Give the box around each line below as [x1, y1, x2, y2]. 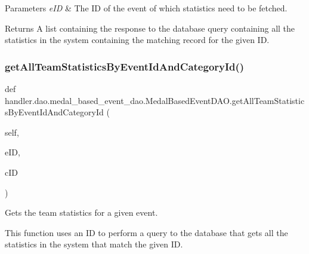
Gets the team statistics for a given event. [5, 206, 158, 219]
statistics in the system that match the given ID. [5, 238, 183, 250]
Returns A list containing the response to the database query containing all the [5, 22, 295, 34]
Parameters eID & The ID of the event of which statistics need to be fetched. [5, 2, 288, 14]
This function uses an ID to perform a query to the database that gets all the [5, 226, 288, 238]
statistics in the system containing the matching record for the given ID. [5, 33, 270, 46]
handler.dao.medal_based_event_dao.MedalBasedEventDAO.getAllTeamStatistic [5, 94, 305, 106]
